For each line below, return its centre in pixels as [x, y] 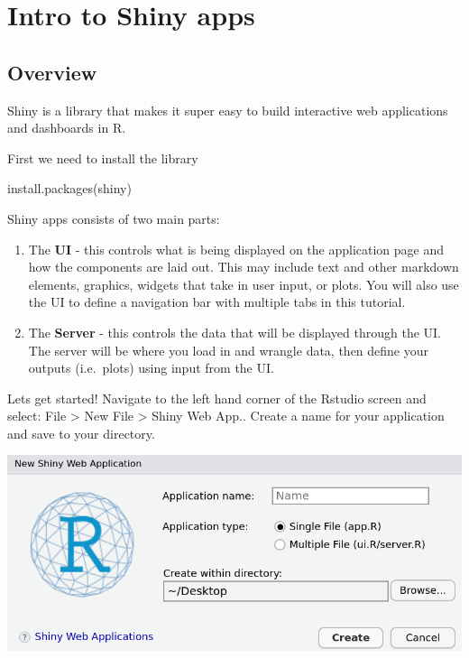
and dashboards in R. [67, 128]
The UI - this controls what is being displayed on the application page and [236, 249]
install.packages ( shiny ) [69, 188]
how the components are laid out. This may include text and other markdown [244, 267]
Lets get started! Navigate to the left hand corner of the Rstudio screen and [217, 398]
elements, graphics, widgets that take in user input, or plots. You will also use [244, 284]
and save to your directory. [81, 433]
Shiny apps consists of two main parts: [114, 218]
